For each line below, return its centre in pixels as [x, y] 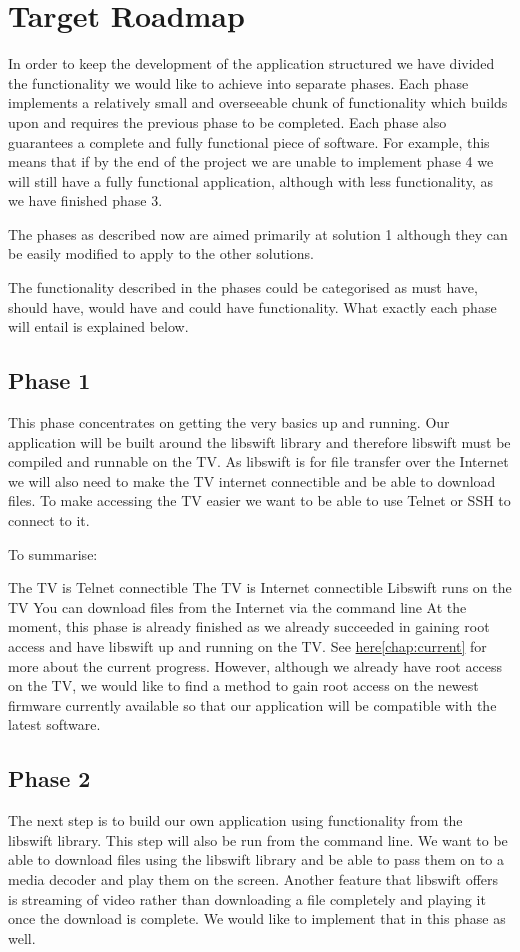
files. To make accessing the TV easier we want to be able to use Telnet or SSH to [259, 500]
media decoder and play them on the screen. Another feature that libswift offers [253, 878]
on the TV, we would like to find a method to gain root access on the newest [243, 685]
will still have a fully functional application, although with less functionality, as [250, 180]
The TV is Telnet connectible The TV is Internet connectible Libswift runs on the [260, 587]
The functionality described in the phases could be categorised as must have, [243, 287]
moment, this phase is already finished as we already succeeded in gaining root [249, 626]
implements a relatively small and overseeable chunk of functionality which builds [258, 102]
